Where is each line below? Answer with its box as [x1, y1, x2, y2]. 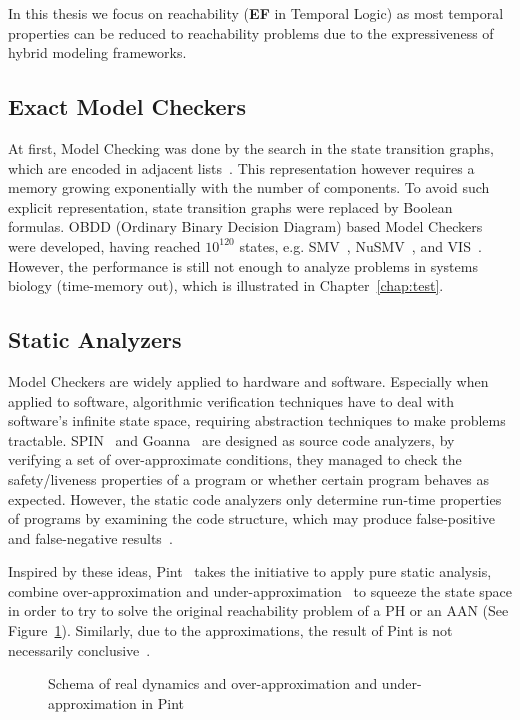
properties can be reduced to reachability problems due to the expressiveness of [8, 22, 494, 43]
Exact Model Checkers [8, 91, 247, 122]
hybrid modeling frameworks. [8, 42, 187, 63]
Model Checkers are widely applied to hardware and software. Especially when [8, 370, 489, 391]
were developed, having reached [8, 235, 201, 256]
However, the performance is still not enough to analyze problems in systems [8, 255, 478, 276]
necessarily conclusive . [8, 639, 151, 660]
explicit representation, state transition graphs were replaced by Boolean [8, 196, 453, 217]
